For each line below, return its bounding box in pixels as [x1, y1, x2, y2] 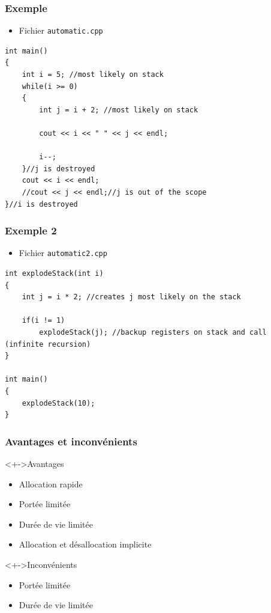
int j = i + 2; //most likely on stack [39, 105, 198, 114]
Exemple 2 [5, 223, 57, 238]
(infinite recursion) [5, 340, 91, 349]
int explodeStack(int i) [5, 269, 104, 278]
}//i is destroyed [5, 200, 78, 209]
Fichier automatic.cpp [19, 24, 103, 37]
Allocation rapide [19, 477, 83, 490]
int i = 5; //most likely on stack [22, 70, 164, 79]
